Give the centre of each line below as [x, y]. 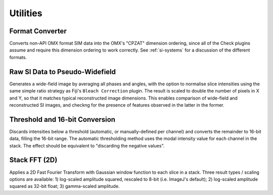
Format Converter [38, 31]
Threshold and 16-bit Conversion [62, 119]
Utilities [26, 13]
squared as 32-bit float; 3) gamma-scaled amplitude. [64, 186]
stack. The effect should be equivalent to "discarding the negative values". [87, 145]
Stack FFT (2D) [33, 160]
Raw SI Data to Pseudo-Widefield [63, 71]
